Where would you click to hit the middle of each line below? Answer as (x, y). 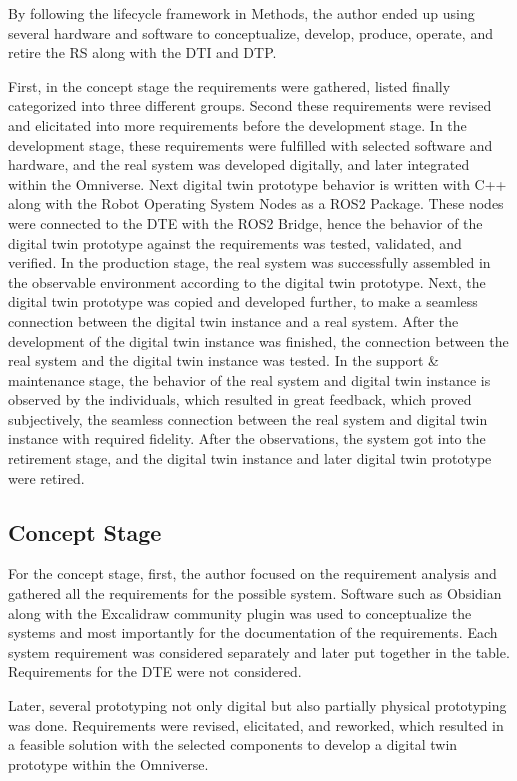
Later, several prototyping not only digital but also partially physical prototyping (257, 705)
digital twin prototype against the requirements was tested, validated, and (235, 242)
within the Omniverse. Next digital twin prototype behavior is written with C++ (257, 183)
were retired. (46, 477)
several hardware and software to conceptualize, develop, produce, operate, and (250, 32)
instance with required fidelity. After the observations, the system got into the (247, 438)
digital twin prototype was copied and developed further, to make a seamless (243, 301)
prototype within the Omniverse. (108, 763)
